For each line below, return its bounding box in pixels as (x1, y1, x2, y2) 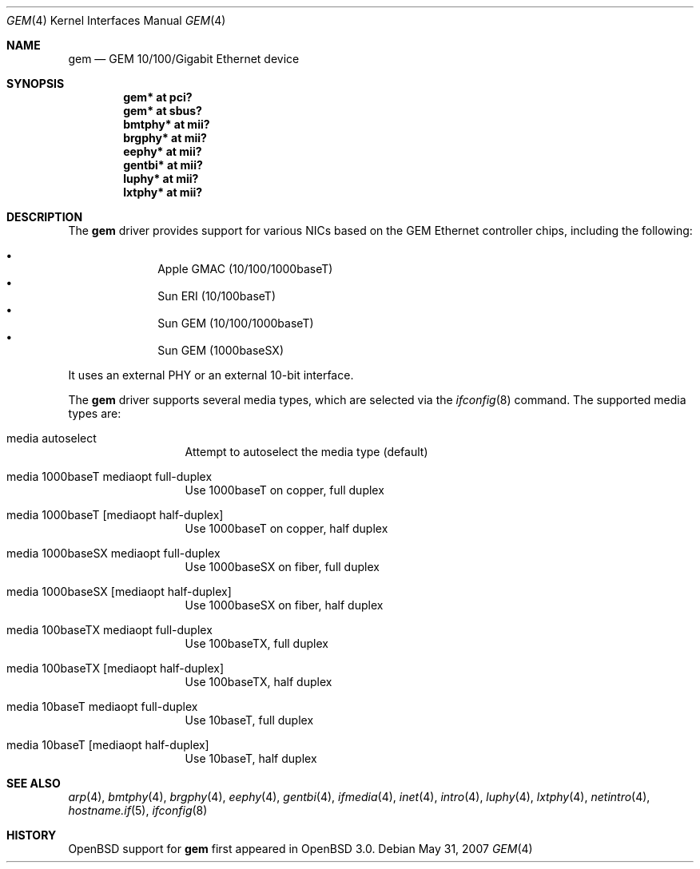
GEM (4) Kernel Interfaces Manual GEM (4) (6, 14, 226, 27)
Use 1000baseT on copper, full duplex (185, 483, 384, 497)
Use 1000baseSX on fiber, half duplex (185, 598, 384, 612)
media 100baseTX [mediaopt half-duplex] (6, 661, 225, 675)
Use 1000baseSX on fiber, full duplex (185, 560, 380, 573)
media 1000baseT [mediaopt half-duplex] (6, 508, 224, 522)
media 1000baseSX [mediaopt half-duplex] (6, 585, 232, 598)
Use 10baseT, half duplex (185, 752, 317, 765)
